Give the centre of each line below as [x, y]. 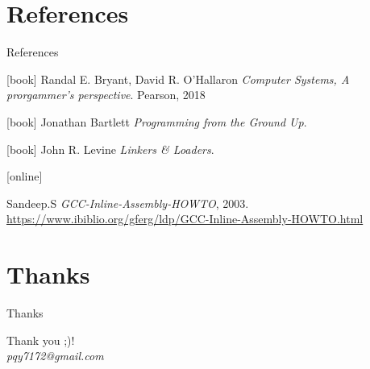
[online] [25, 176]
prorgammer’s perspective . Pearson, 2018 [106, 95]
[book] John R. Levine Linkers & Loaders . [110, 149]
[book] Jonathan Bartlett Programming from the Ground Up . [157, 121]
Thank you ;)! [41, 340]
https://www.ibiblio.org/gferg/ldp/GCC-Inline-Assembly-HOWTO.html [185, 219]
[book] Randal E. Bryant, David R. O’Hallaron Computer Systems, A [178, 79]
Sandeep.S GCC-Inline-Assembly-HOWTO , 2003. [128, 203]
